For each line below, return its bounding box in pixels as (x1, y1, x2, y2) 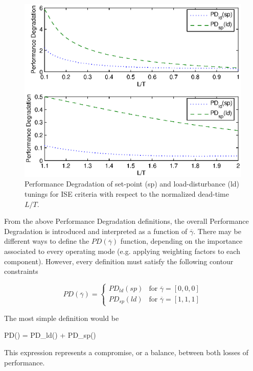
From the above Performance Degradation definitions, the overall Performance (4, 216, 249, 226)
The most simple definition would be (4, 312, 119, 323)
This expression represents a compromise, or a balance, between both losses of (4, 346, 248, 357)
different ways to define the (4, 236, 89, 246)
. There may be (193, 225, 242, 236)
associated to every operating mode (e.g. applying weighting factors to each (4, 245, 240, 256)
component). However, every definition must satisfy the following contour (4, 256, 234, 266)
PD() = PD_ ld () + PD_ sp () (4, 330, 96, 340)
